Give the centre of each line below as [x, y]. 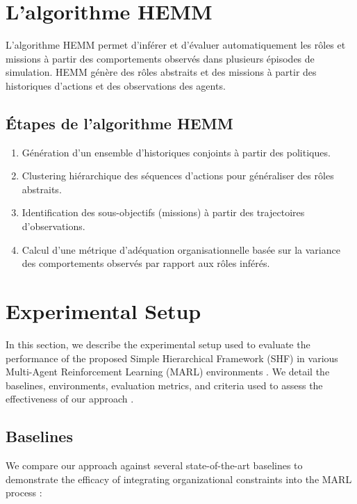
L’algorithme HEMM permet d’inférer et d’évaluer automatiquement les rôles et [176, 45]
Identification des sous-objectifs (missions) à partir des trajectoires [163, 212]
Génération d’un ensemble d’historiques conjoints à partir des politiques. [176, 152]
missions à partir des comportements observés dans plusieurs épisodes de [160, 58]
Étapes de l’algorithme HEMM [119, 123]
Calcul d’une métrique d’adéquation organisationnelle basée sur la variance [181, 249]
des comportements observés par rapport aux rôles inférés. [146, 263]
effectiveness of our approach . [70, 399]
